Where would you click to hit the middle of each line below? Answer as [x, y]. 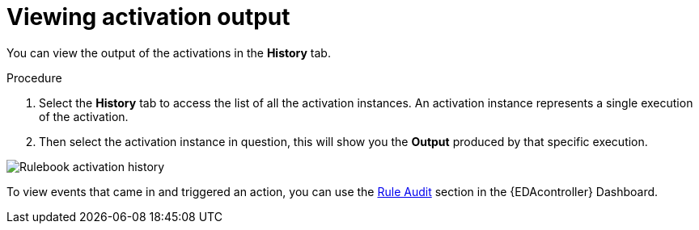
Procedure [34, 77]
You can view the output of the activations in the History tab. [169, 52]
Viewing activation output [148, 17]
